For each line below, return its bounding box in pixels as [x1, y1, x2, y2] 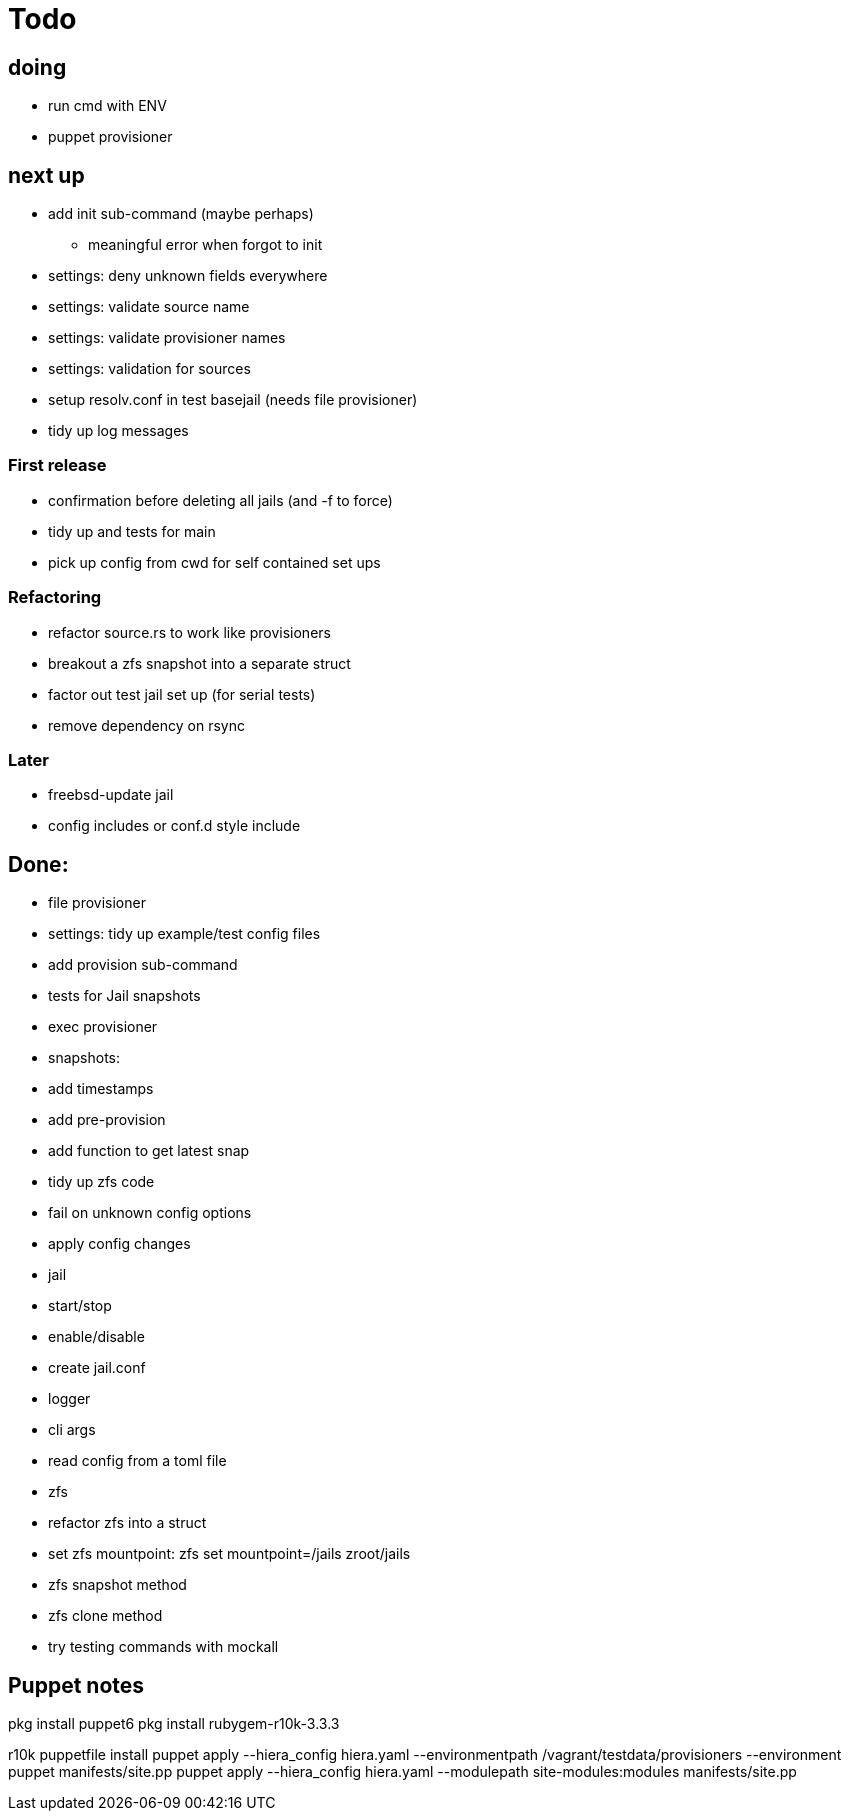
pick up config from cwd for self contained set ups [48, 553, 381, 571]
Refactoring [8, 587, 102, 608]
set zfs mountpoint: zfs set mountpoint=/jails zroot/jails [48, 1545, 411, 1563]
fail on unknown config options [48, 1204, 252, 1222]
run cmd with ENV [48, 97, 167, 115]
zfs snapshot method [48, 1576, 187, 1594]
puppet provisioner [48, 128, 173, 146]
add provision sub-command [48, 956, 238, 974]
